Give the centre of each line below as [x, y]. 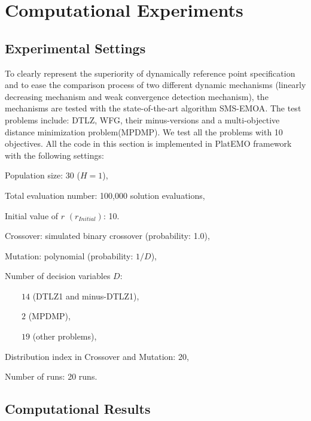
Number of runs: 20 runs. [51, 376]
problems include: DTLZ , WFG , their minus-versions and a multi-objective [142, 119]
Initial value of [32, 215]
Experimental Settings [75, 48]
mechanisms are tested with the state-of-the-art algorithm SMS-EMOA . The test [153, 108]
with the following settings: [54, 155]
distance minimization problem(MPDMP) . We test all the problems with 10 [144, 131]
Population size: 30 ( [42, 175]
